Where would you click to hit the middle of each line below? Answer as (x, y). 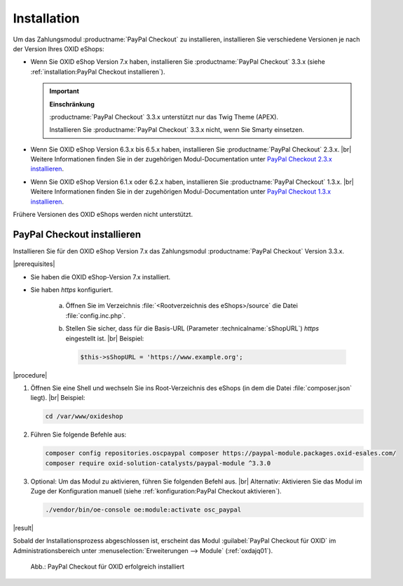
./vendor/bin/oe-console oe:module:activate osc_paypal (143, 510)
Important (64, 91)
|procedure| (30, 375)
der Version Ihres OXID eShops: (59, 48)
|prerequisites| (34, 264)
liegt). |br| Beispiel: (58, 398)
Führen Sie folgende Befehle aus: (78, 434)
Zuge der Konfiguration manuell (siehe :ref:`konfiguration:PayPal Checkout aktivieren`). (156, 491)
